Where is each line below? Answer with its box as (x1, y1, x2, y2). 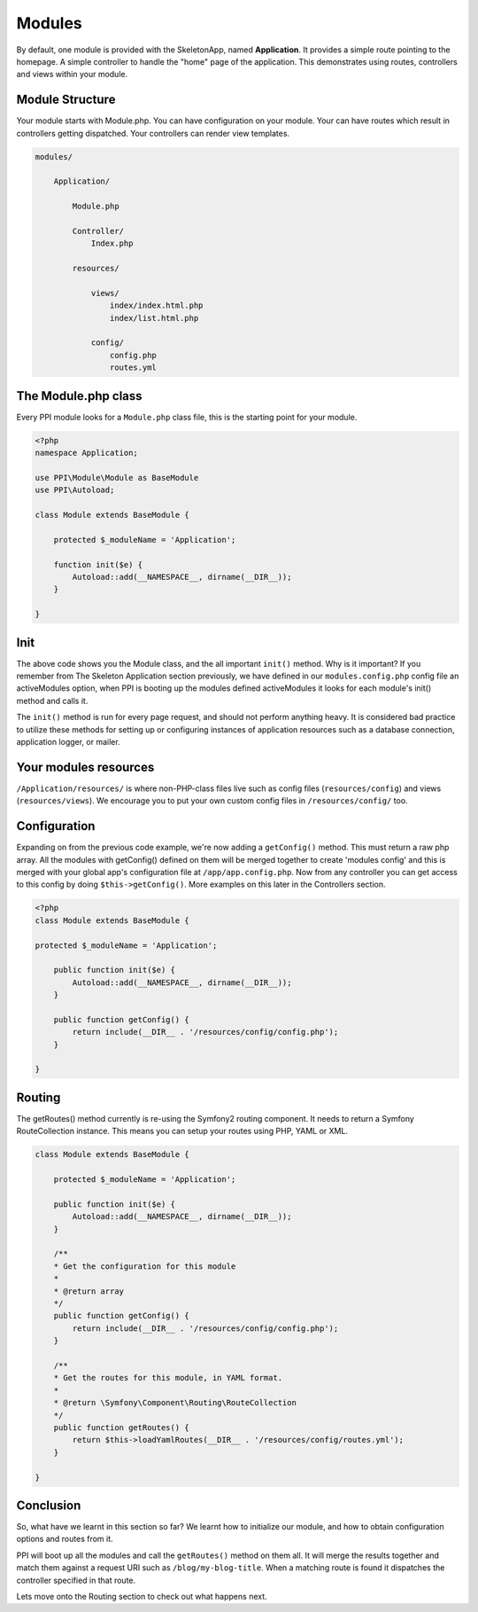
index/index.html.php (109, 301, 204, 310)
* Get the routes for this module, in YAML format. (53, 1373, 283, 1383)
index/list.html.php (109, 313, 199, 323)
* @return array (53, 1286, 124, 1296)
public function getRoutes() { (53, 1422, 189, 1432)
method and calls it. (16, 695, 89, 706)
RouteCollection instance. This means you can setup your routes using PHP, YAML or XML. (16, 1126, 349, 1137)
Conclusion (16, 1498, 81, 1513)
